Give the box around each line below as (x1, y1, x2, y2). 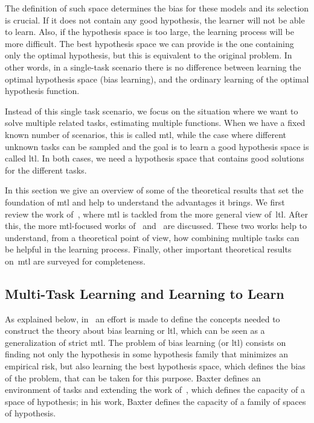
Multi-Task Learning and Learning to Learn (5, 284, 284, 302)
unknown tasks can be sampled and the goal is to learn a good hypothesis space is (5, 140, 309, 152)
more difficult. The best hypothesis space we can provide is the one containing (5, 37, 294, 49)
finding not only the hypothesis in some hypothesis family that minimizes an (5, 348, 289, 360)
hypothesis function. (5, 84, 80, 97)
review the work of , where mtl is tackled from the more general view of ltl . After (5, 207, 308, 220)
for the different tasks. (5, 163, 87, 176)
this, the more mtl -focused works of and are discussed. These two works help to (5, 219, 307, 232)
